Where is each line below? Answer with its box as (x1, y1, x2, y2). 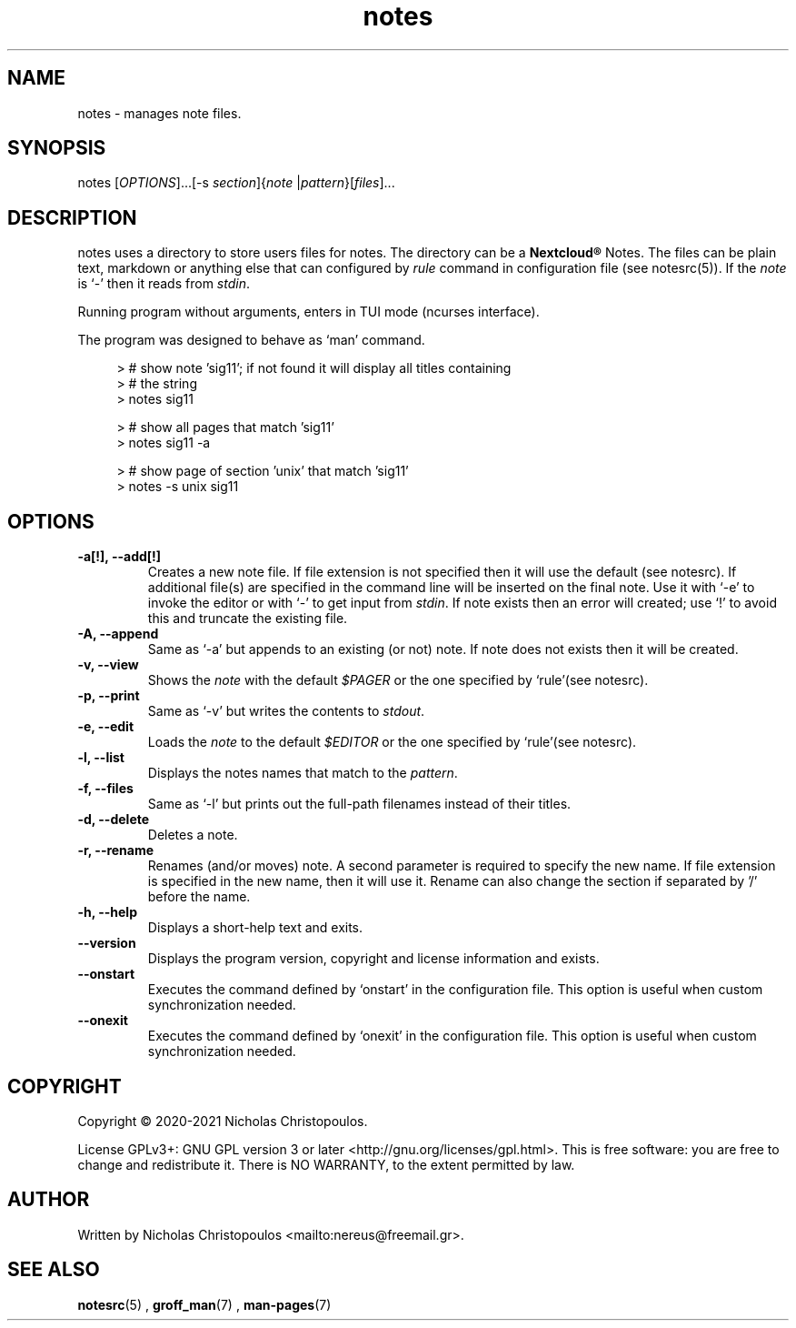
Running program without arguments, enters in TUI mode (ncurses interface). (77, 304, 540, 320)
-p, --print (77, 688, 140, 704)
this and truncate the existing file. (147, 610, 348, 627)
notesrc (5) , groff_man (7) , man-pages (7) (77, 1296, 332, 1313)
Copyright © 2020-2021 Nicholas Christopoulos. (77, 1112, 368, 1129)
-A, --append (77, 626, 159, 642)
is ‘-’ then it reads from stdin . (77, 276, 250, 292)
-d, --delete (77, 811, 150, 828)
